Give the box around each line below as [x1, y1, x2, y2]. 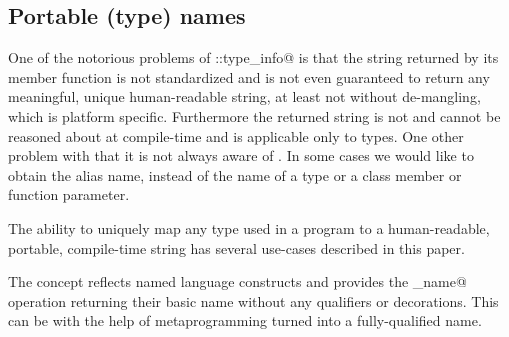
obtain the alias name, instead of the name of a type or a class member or [8, 164, 462, 185]
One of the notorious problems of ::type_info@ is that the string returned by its [8, 47, 499, 68]
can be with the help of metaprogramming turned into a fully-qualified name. [8, 310, 482, 331]
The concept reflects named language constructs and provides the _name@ [8, 271, 467, 292]
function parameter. [8, 184, 130, 205]
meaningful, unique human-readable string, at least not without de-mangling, [8, 86, 481, 107]
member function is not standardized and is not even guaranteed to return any [8, 66, 490, 87]
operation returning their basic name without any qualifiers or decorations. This [8, 290, 499, 311]
